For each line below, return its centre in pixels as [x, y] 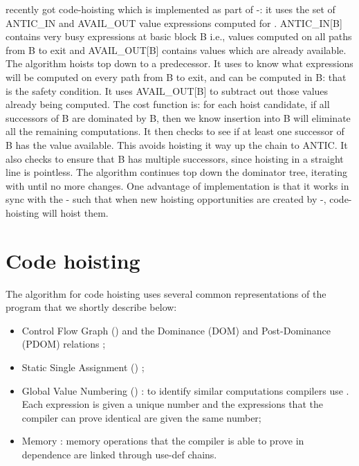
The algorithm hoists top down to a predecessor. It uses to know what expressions [179, 63]
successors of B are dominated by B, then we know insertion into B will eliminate [178, 117]
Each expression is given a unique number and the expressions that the [172, 404]
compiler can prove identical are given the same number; [141, 417]
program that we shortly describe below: [91, 307]
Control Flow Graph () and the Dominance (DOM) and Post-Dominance [176, 330]
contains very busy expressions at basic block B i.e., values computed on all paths [179, 36]
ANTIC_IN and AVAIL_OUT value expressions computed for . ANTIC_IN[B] [174, 23]
